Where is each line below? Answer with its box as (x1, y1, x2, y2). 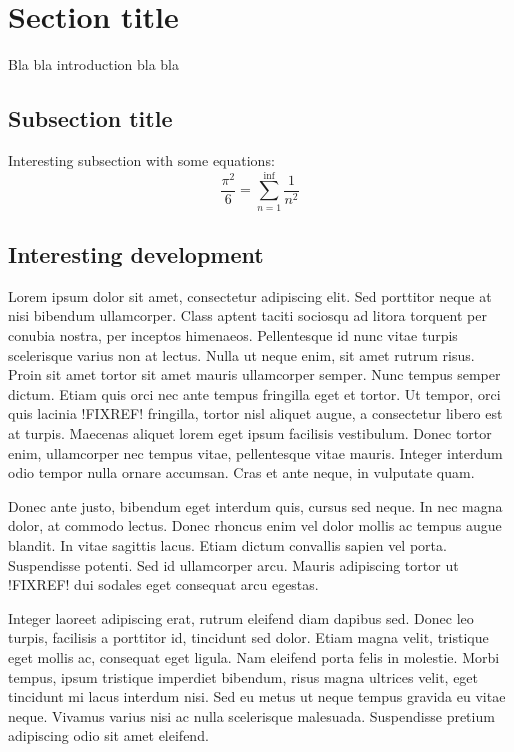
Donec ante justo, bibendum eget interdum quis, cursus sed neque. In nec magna (8, 495, 503, 516)
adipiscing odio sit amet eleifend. (8, 725, 209, 746)
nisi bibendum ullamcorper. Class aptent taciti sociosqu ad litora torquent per (8, 305, 487, 326)
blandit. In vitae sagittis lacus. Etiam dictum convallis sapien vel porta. (8, 534, 447, 555)
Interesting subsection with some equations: (8, 149, 275, 170)
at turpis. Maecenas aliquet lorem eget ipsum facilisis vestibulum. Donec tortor (8, 423, 492, 443)
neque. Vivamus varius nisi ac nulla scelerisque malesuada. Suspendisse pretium (8, 705, 495, 726)
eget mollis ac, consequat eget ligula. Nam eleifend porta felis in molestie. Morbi (8, 646, 500, 667)
